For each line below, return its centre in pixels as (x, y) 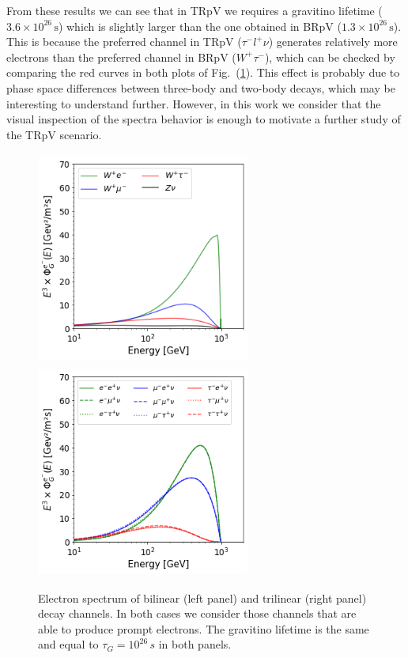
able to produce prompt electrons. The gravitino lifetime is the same (204, 628)
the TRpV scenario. (54, 134)
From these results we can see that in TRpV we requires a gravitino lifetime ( (195, 10)
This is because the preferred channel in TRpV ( (124, 42)
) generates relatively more (333, 42)
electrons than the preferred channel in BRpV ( (121, 57)
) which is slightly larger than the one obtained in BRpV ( (200, 26)
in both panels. (195, 644)
